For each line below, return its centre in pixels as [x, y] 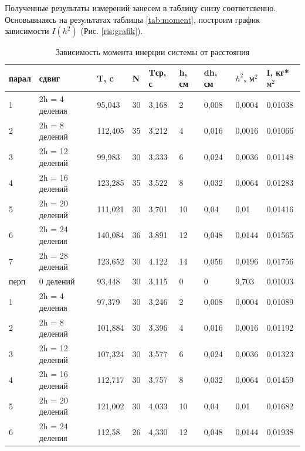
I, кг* [278, 72]
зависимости [27, 31]
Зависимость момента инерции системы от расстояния [152, 52]
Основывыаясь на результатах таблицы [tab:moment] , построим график [133, 19]
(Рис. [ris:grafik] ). [112, 31]
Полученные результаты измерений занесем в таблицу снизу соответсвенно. [140, 8]
